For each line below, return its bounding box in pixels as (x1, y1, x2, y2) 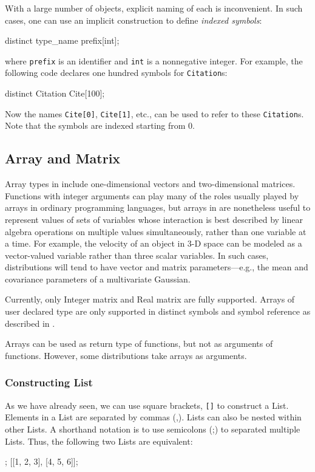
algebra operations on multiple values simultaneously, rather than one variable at (5, 225, 307, 238)
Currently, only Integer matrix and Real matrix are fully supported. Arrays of (5, 293, 295, 306)
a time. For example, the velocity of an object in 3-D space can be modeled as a (5, 237, 302, 250)
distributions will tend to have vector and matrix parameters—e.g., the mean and (5, 261, 308, 273)
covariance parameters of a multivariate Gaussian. (5, 272, 191, 285)
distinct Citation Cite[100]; (5, 87, 105, 100)
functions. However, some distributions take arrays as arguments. (5, 349, 247, 361)
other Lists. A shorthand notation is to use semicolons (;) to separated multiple (5, 422, 300, 435)
